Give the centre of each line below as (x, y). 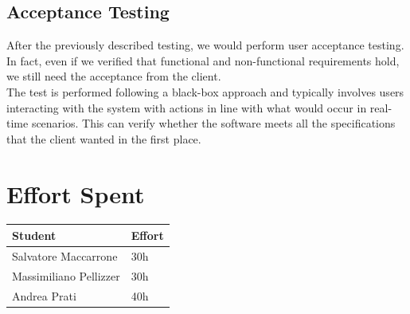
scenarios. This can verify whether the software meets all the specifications (213, 123)
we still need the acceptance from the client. (114, 76)
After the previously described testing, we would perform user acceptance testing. (205, 45)
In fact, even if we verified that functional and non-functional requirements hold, (203, 60)
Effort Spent (76, 193)
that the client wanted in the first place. (104, 138)
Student (34, 235)
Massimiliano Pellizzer (66, 275)
